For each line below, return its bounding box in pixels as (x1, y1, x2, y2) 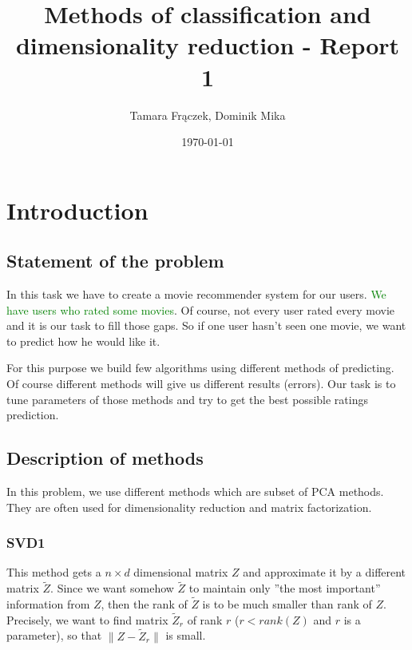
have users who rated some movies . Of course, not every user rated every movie (6, 301, 394, 318)
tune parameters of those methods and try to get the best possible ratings (6, 390, 368, 407)
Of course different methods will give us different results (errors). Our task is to (6, 375, 396, 392)
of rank (187, 611, 223, 628)
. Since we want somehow (50, 580, 174, 596)
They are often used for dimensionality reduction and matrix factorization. (6, 498, 372, 515)
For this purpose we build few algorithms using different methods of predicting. (6, 359, 394, 376)
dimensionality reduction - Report (15, 29, 400, 61)
